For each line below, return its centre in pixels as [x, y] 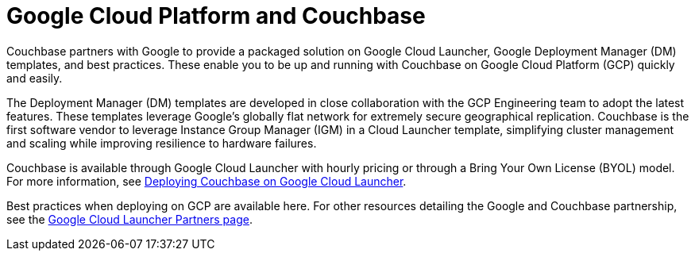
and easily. [35, 78]
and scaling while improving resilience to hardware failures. [162, 143]
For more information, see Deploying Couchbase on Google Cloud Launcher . [207, 181]
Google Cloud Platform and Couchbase [216, 16]
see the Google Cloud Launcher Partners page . [129, 219]
